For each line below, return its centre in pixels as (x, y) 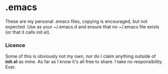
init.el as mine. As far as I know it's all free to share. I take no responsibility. (84, 62)
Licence (15, 45)
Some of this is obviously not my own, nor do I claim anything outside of (81, 56)
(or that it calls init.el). (28, 32)
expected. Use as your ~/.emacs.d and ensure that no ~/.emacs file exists (82, 26)
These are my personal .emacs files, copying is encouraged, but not (76, 21)
